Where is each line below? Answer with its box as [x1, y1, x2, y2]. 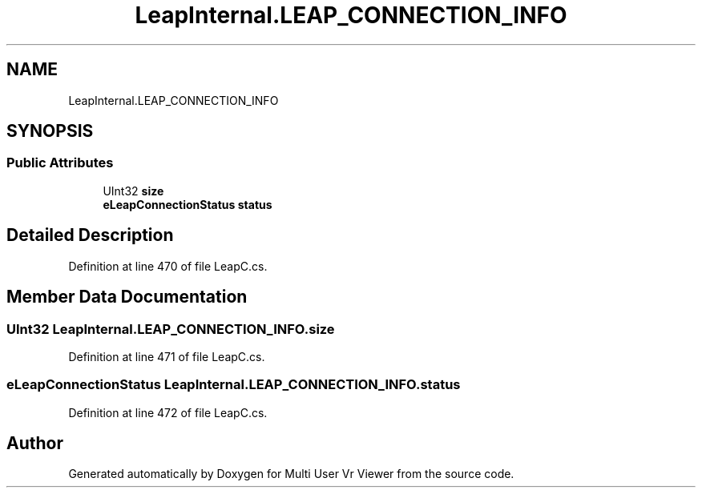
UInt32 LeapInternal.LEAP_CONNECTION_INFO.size [6, 320, 335, 337]
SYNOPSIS [6, 121, 94, 142]
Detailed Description [6, 225, 174, 246]
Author [6, 433, 63, 454]
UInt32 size [103, 183, 164, 198]
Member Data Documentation [6, 287, 248, 307]
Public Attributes [6, 155, 114, 171]
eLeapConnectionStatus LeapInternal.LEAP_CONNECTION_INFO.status [6, 376, 461, 393]
